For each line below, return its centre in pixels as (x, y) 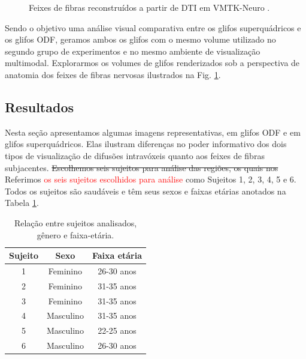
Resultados (39, 107)
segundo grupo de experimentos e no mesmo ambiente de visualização (133, 51)
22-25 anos (117, 330)
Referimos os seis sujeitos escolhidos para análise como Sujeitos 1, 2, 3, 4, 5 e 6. (151, 179)
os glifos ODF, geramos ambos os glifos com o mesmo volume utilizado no (140, 39)
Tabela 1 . (22, 203)
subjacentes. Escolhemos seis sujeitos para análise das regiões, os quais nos (142, 167)
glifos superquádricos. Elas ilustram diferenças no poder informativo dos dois (146, 144)
